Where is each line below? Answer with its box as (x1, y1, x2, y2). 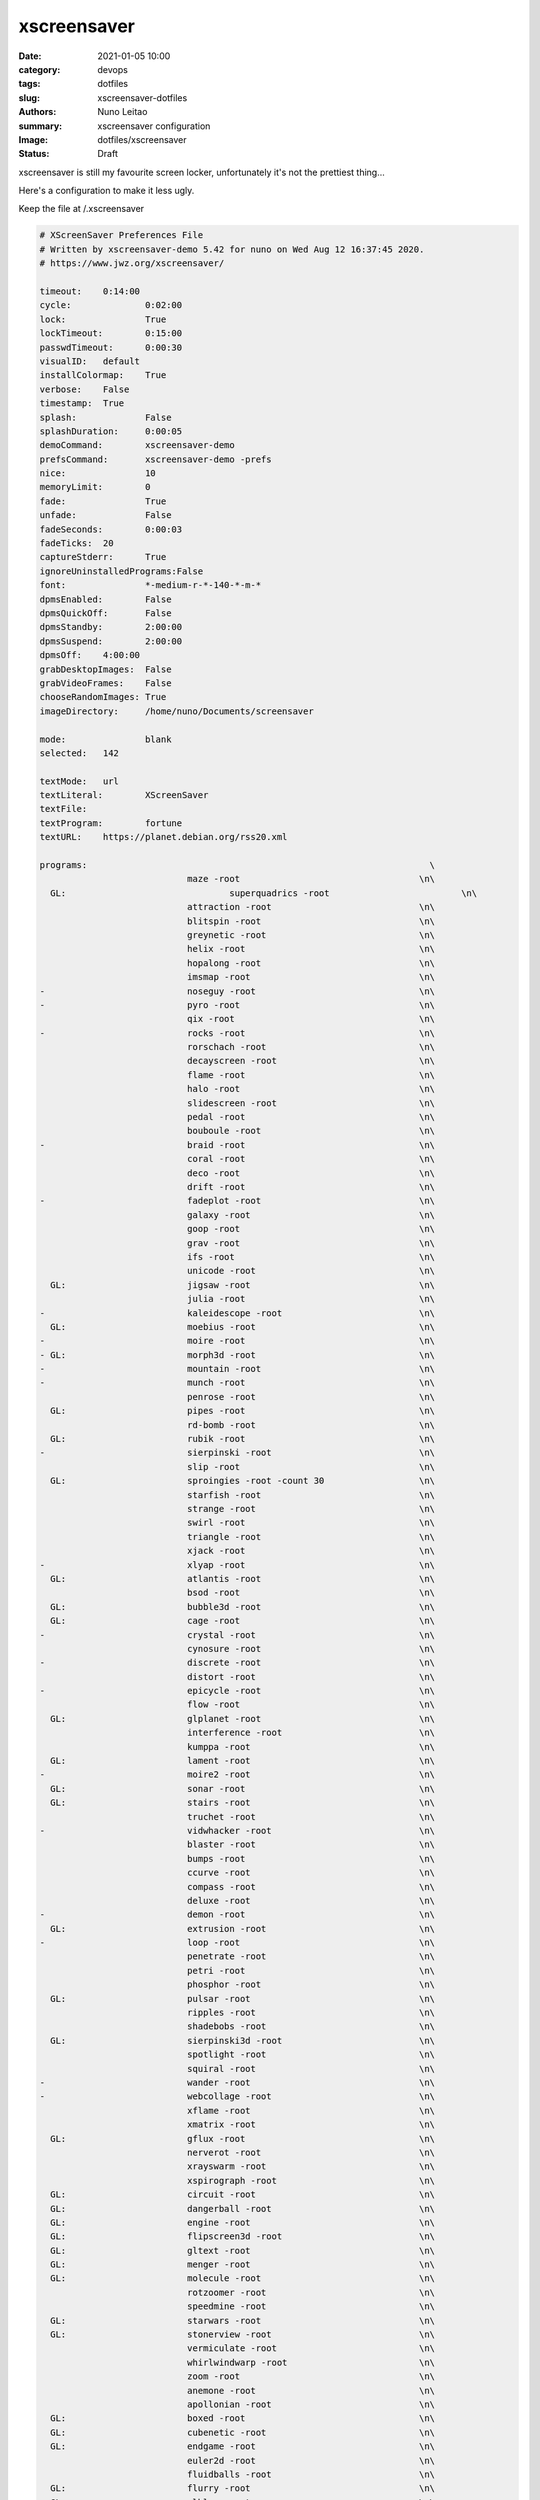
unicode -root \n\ (186, 1265, 435, 1277)
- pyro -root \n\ (39, 999, 435, 1010)
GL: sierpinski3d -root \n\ (50, 2035, 435, 2046)
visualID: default (39, 355, 140, 367)
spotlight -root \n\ (186, 2049, 435, 2060)
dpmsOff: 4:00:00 (39, 650, 140, 661)
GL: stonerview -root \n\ (50, 2329, 435, 2340)
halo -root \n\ (186, 1083, 435, 1095)
